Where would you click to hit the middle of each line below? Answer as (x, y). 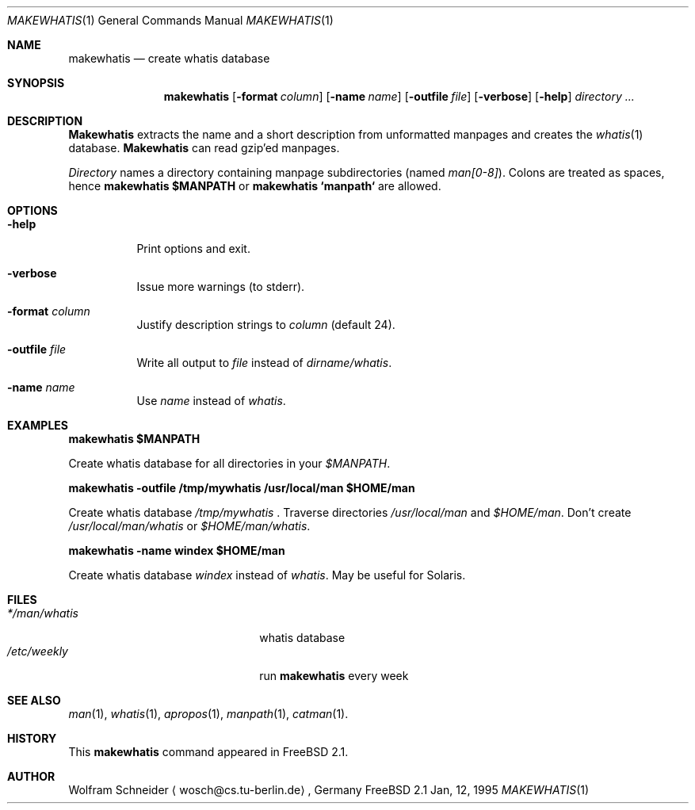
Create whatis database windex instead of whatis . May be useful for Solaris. (267, 575)
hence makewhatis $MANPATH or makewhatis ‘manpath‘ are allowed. (255, 186)
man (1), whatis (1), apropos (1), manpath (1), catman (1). (208, 714)
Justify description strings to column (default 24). (266, 325)
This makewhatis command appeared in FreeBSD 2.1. (208, 752)
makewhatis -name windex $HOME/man (177, 550)
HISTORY (32, 738)
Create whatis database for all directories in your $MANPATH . (229, 463)
